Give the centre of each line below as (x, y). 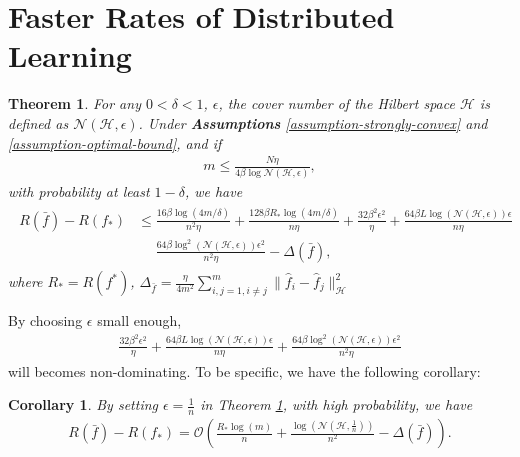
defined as (38, 122)
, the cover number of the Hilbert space (336, 103)
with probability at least (79, 190)
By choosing (45, 320)
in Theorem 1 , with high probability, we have (336, 404)
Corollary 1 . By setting (83, 404)
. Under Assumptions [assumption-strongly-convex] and (313, 122)
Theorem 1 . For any (74, 103)
